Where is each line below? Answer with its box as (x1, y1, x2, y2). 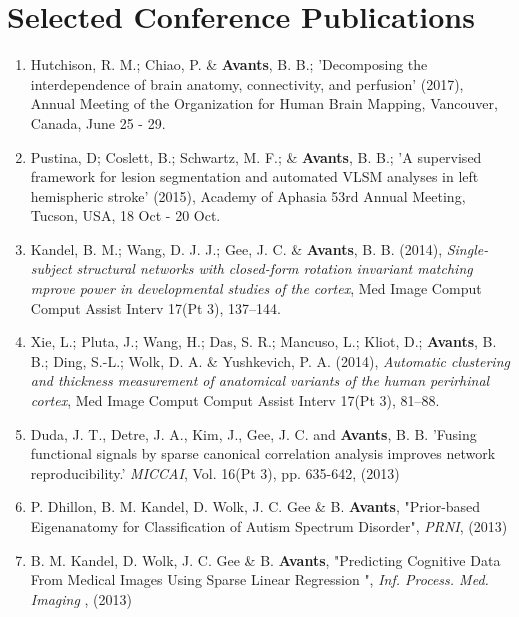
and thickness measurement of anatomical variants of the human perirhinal (30, 370, 490, 391)
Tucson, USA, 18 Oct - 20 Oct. (30, 205, 221, 226)
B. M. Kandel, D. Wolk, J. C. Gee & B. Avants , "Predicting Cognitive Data (30, 549, 501, 570)
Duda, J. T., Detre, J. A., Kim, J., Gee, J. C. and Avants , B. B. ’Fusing (30, 423, 477, 444)
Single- (446, 238, 489, 259)
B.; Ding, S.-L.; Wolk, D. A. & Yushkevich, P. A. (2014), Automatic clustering (30, 350, 510, 371)
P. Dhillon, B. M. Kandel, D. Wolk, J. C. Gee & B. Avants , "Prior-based (30, 496, 481, 517)
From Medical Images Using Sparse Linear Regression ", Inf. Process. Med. (30, 569, 489, 590)
